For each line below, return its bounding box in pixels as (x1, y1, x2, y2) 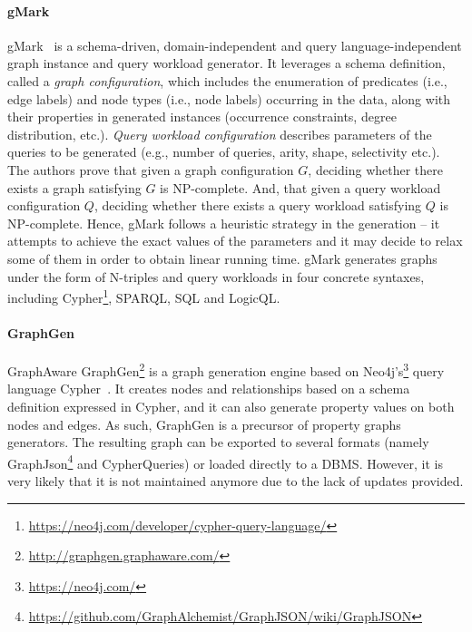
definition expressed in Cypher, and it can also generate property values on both (7, 397, 455, 415)
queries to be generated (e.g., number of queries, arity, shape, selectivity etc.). (7, 142, 440, 161)
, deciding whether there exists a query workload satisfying (93, 196, 422, 215)
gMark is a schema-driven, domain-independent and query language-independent (7, 35, 462, 54)
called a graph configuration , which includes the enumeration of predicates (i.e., (7, 71, 447, 90)
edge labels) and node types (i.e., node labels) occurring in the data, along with (7, 89, 451, 108)
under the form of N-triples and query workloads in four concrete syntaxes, (7, 267, 425, 286)
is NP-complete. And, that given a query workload (160, 178, 441, 197)
